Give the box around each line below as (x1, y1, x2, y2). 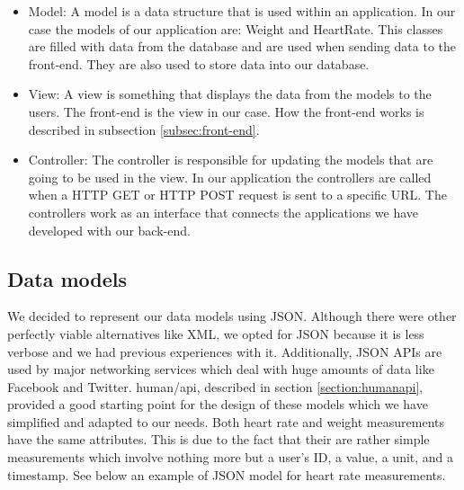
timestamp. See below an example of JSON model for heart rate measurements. (7, 465, 446, 484)
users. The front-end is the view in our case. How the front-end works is (28, 102, 424, 120)
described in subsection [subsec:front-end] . (28, 120, 260, 138)
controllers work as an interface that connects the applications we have (28, 202, 419, 221)
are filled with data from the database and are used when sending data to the (28, 37, 456, 56)
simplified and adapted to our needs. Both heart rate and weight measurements (7, 412, 444, 431)
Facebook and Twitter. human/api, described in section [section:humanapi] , (7, 377, 424, 396)
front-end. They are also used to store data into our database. (28, 54, 370, 73)
